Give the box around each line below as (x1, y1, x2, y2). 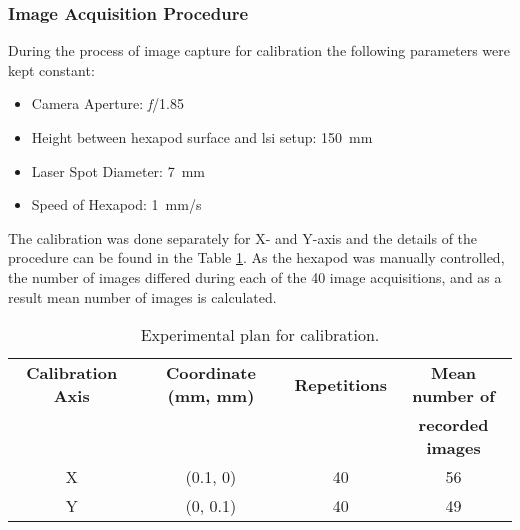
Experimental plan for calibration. (140, 323, 380, 347)
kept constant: (8, 59, 95, 80)
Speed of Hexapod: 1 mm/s (31, 194, 202, 215)
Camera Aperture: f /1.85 (31, 93, 185, 114)
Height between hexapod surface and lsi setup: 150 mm (31, 127, 373, 147)
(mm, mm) (167, 384, 255, 408)
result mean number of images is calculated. (8, 286, 277, 307)
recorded (418, 413, 489, 437)
